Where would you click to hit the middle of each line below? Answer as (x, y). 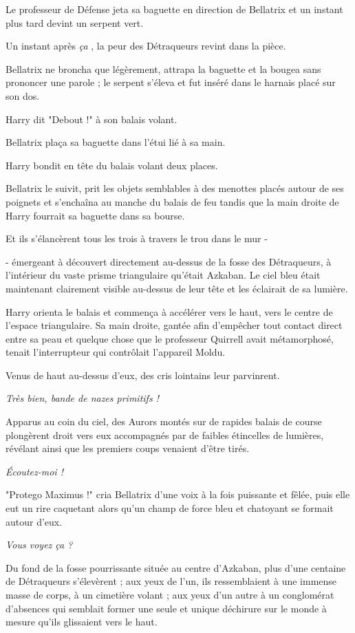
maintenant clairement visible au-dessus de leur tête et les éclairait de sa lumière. (177, 288)
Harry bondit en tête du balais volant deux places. (112, 165)
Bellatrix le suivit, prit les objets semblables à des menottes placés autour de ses (175, 188)
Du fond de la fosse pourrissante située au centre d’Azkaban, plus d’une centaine (176, 567)
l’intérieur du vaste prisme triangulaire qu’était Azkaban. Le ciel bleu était (163, 275)
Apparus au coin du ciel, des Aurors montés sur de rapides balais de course (164, 421)
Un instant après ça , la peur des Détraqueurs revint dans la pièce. (146, 46)
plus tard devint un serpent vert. (75, 22)
